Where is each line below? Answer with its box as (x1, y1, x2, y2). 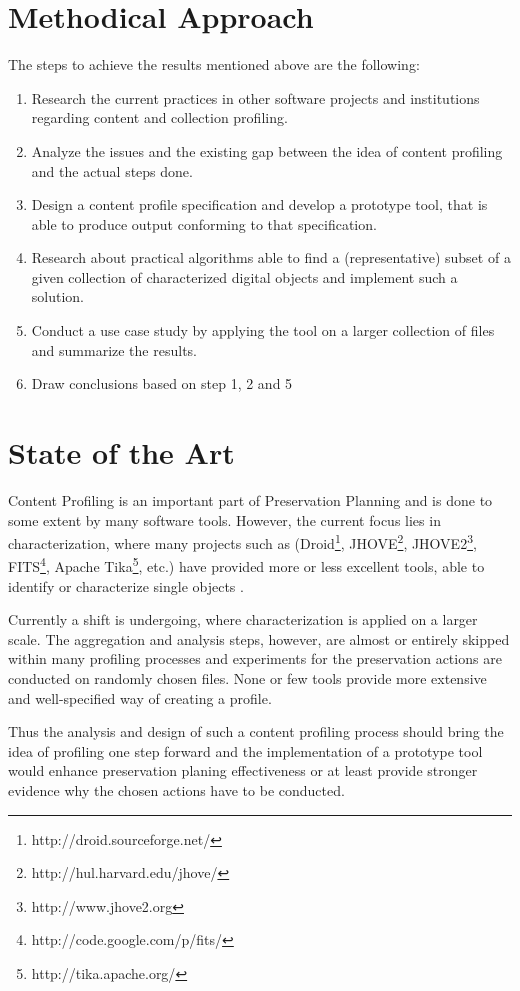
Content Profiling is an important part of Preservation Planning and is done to (8, 489, 493, 510)
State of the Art (8, 432, 235, 473)
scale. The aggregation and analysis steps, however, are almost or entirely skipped (8, 628, 510, 649)
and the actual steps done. (31, 160, 193, 181)
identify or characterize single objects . (8, 575, 244, 596)
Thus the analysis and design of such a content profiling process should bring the (8, 721, 504, 742)
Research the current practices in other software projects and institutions (31, 87, 480, 108)
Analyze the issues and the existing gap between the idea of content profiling (31, 140, 503, 161)
